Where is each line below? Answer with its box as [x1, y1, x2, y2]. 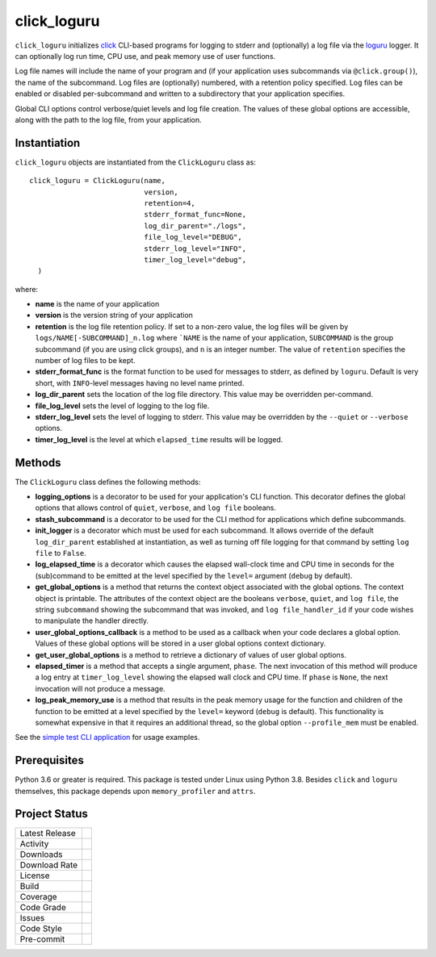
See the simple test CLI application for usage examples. [15, 733, 200, 742]
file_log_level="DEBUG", [144, 232, 242, 242]
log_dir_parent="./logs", [144, 221, 246, 230]
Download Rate [19, 859, 78, 871]
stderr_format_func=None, [144, 210, 246, 219]
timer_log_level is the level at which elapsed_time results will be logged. [35, 434, 283, 444]
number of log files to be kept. [35, 356, 136, 366]
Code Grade [19, 902, 66, 913]
